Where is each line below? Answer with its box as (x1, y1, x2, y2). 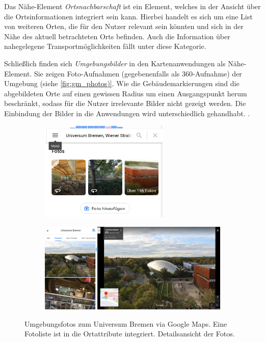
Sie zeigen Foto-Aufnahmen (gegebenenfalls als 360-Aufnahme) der (34, 68, 242, 78)
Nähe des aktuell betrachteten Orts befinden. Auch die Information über (4, 31, 230, 41)
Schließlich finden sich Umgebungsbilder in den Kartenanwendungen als (4, 58, 226, 68)
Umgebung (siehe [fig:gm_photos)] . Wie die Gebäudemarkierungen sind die (4, 78, 240, 89)
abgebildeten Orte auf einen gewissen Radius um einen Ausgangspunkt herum (4, 88, 247, 98)
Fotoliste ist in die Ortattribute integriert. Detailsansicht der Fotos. (24, 328, 235, 339)
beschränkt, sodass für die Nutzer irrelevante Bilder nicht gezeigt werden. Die (4, 98, 246, 109)
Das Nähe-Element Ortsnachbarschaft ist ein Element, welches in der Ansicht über (4, 1, 261, 11)
